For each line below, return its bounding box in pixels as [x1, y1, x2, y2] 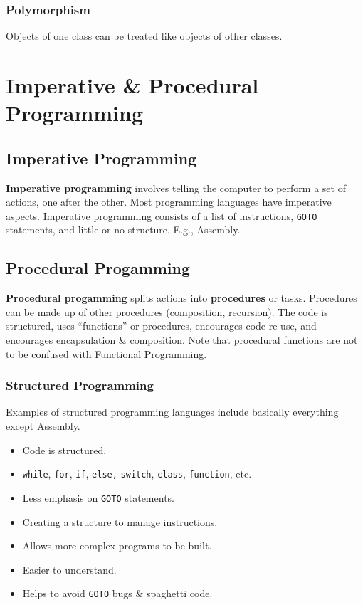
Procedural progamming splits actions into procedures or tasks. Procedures [6, 290, 357, 305]
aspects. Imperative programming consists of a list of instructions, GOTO [6, 208, 317, 223]
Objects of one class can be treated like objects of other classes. [6, 28, 283, 43]
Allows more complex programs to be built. [22, 538, 212, 553]
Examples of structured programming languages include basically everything [6, 404, 339, 419]
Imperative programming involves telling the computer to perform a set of [6, 180, 346, 195]
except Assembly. [6, 419, 80, 433]
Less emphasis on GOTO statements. [22, 490, 174, 505]
